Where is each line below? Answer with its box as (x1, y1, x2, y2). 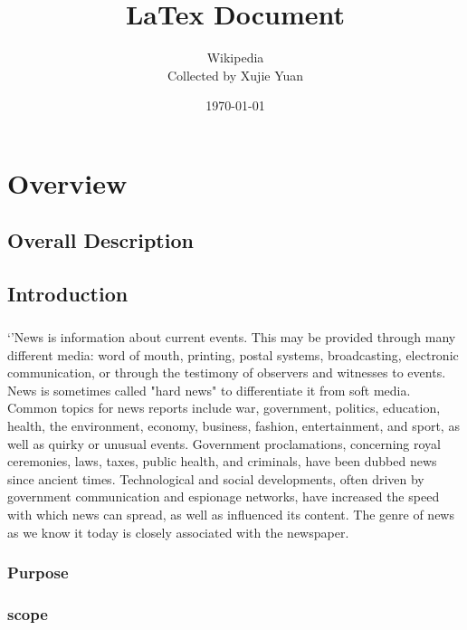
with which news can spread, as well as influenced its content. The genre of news (7, 504, 454, 523)
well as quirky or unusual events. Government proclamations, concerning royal (7, 434, 441, 453)
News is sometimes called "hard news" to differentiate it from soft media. (7, 380, 411, 399)
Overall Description (7, 226, 194, 254)
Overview (7, 164, 128, 201)
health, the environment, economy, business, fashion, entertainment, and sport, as (7, 416, 460, 434)
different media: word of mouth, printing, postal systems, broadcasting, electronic (7, 345, 459, 364)
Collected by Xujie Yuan (167, 65, 304, 84)
